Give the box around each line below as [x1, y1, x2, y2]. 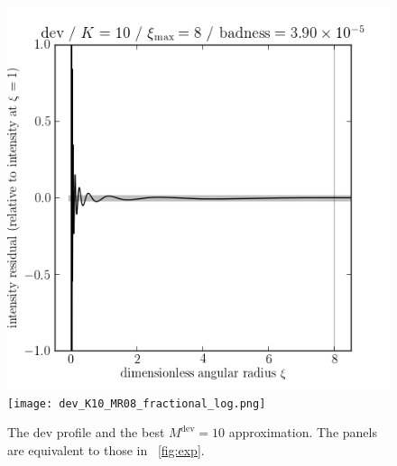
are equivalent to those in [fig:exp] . [7, 440, 205, 459]
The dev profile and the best [7, 423, 165, 442]
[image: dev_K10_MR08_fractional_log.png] [7, 397, 266, 410]
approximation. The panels [228, 423, 377, 442]
